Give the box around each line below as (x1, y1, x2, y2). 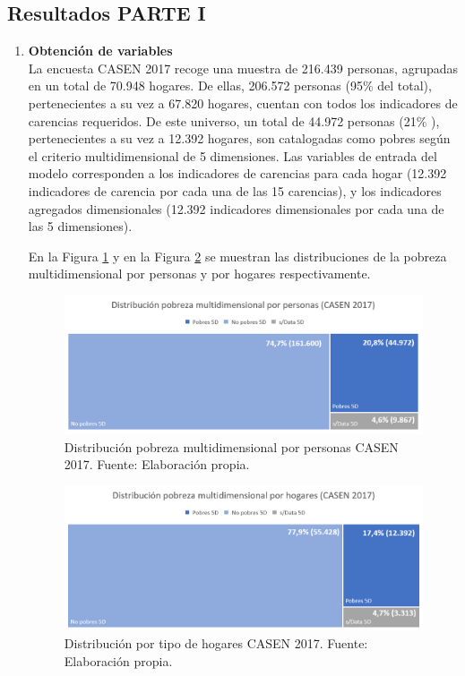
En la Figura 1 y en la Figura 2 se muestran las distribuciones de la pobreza (28, 246, 447, 265)
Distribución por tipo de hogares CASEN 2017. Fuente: (64, 634, 368, 653)
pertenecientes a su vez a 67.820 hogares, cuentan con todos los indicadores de (28, 93, 458, 112)
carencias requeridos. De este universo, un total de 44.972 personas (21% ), (28, 111, 440, 130)
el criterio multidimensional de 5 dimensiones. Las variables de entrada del (28, 146, 437, 165)
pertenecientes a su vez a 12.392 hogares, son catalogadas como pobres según (28, 129, 451, 148)
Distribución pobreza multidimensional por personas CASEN (64, 437, 399, 456)
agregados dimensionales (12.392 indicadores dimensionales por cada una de (28, 199, 444, 218)
